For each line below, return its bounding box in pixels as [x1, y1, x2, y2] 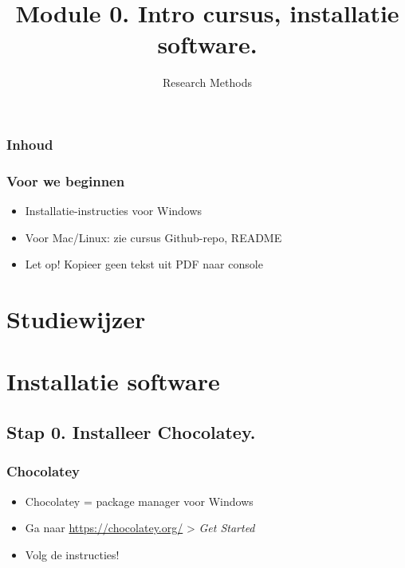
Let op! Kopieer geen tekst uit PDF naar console [25, 256, 263, 272]
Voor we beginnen [6, 170, 125, 190]
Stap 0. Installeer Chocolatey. [6, 419, 256, 444]
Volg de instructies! [25, 546, 120, 562]
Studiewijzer [6, 303, 146, 335]
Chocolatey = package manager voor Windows [25, 492, 254, 509]
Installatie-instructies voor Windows [25, 202, 202, 219]
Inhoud [6, 134, 53, 154]
